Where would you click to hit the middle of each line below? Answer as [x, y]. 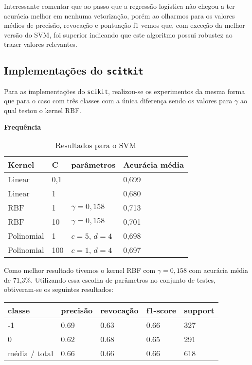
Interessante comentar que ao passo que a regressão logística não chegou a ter [119, 6]
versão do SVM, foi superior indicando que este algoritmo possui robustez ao [118, 34]
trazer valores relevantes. [41, 44]
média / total [31, 353]
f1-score [161, 310]
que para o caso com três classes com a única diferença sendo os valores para [118, 101]
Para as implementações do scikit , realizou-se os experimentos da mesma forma [125, 91]
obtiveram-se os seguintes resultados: [59, 289]
